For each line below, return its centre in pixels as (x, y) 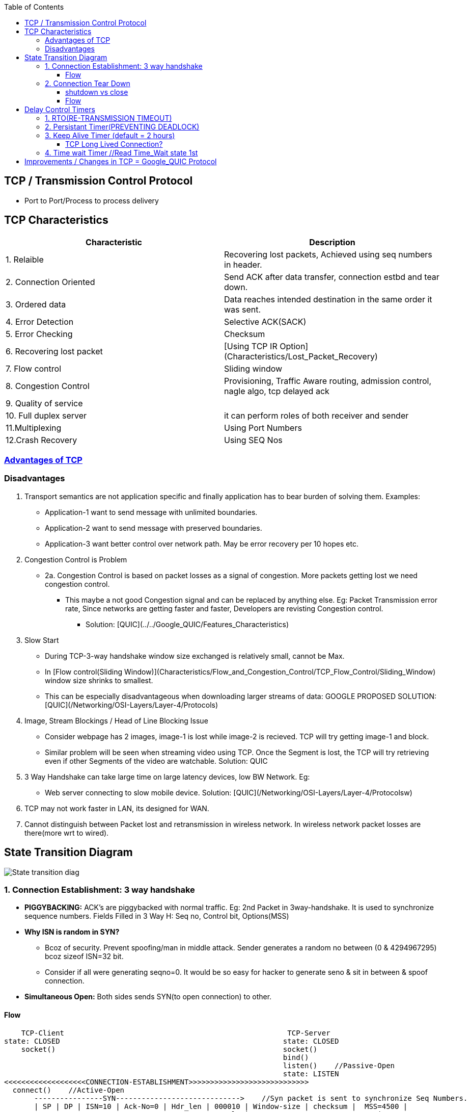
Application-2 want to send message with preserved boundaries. (154, 528)
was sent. (243, 309)
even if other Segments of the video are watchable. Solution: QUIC (156, 761)
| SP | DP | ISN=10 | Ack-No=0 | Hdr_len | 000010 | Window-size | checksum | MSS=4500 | (221, 1106)
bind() (296, 1057)
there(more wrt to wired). (67, 833)
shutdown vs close (97, 92)
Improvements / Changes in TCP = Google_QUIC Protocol (121, 161)
